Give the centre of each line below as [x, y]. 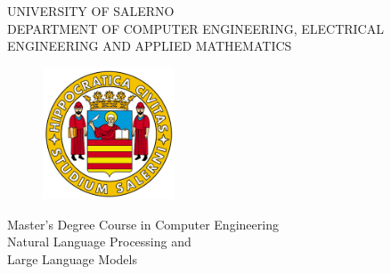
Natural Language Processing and [99, 242]
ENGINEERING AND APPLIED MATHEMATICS [150, 46]
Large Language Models [72, 258]
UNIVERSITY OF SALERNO [91, 11]
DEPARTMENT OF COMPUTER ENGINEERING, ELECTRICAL [195, 28]
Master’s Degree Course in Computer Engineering [143, 224]
